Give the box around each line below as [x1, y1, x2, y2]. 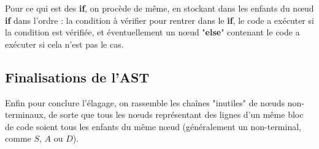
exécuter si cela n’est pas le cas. [5, 37, 124, 50]
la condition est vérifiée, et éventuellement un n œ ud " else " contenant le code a [5, 26, 300, 38]
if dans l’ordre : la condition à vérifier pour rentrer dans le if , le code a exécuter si [5, 13, 314, 26]
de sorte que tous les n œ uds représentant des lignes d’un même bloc [48, 108, 304, 121]
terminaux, [5, 108, 46, 121]
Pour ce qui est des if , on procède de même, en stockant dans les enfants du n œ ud [5, 2, 314, 14]
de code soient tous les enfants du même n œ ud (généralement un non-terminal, [5, 120, 301, 133]
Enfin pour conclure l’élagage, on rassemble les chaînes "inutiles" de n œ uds [5, 96, 285, 109]
